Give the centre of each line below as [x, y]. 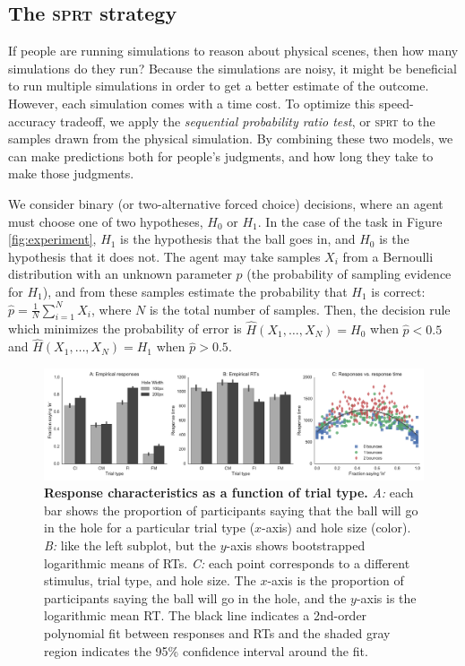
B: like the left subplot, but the [130, 545]
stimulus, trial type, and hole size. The [150, 580]
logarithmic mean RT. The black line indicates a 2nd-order [206, 615]
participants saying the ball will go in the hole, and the [195, 597]
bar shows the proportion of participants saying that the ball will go [231, 510]
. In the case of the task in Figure [350, 221]
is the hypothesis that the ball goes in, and [238, 239]
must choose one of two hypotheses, [106, 221]
